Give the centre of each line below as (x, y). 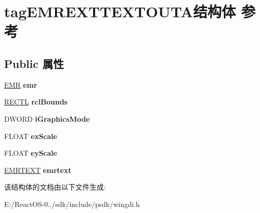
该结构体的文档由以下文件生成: (55, 187)
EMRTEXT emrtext (38, 170)
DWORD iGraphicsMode (47, 118)
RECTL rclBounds (36, 102)
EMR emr (21, 84)
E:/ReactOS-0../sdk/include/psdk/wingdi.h (72, 204)
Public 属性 (34, 63)
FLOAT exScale (31, 136)
